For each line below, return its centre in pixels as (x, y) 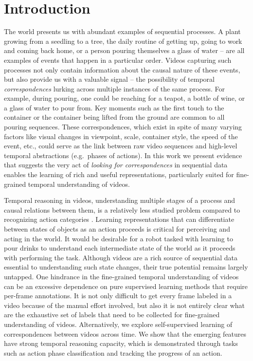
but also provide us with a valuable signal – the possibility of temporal (109, 79)
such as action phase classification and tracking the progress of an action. (113, 352)
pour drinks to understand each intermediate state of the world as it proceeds (120, 248)
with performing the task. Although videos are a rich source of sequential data (121, 257)
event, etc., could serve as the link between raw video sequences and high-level (121, 146)
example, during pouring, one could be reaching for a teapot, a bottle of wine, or (124, 98)
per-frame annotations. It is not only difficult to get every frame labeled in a (118, 296)
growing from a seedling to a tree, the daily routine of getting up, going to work (123, 41)
